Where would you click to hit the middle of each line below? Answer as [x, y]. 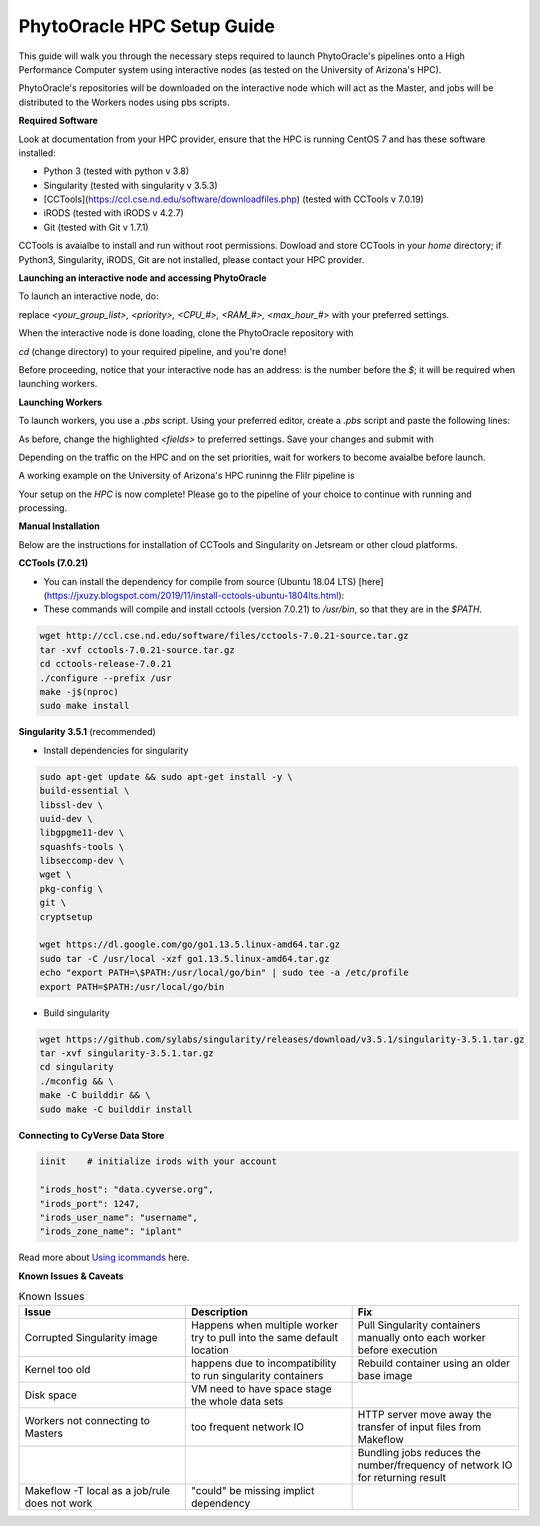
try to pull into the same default [265, 1337]
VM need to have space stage [261, 1388]
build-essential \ [84, 791]
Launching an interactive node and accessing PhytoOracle [142, 278]
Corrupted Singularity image [91, 1337]
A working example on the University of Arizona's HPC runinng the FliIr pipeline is [186, 476]
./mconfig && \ [76, 1081]
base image [385, 1375]
